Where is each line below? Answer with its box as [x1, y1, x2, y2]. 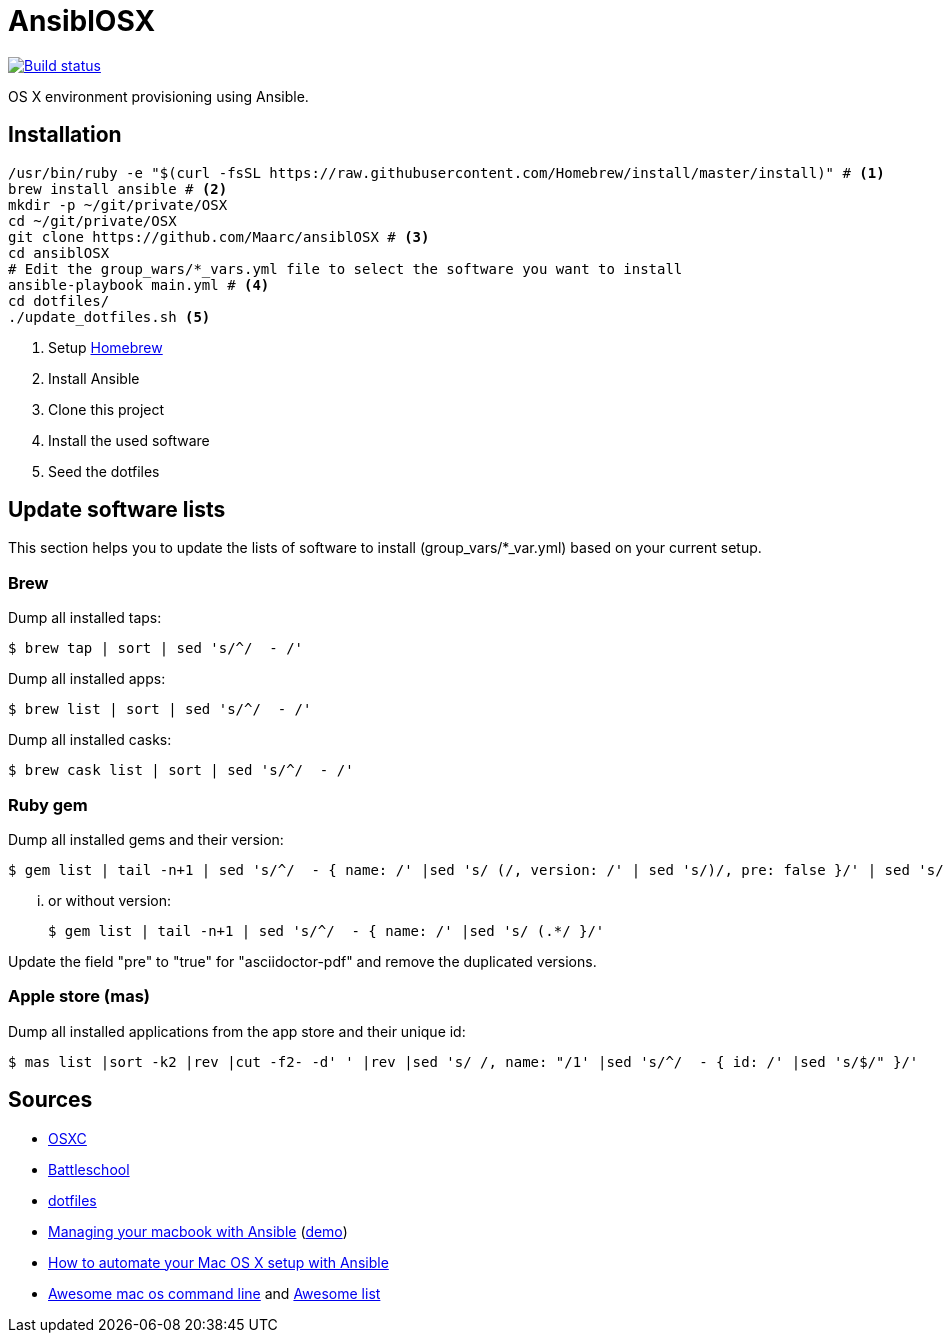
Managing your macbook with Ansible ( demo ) [48, 1222, 348, 1240]
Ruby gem [8, 794, 88, 815]
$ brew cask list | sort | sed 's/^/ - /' [8, 762, 354, 779]
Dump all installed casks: [8, 731, 172, 749]
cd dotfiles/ [8, 292, 110, 309]
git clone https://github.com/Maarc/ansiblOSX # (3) [8, 228, 430, 245]
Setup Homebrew [48, 338, 163, 356]
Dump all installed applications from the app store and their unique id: [8, 1022, 466, 1040]
